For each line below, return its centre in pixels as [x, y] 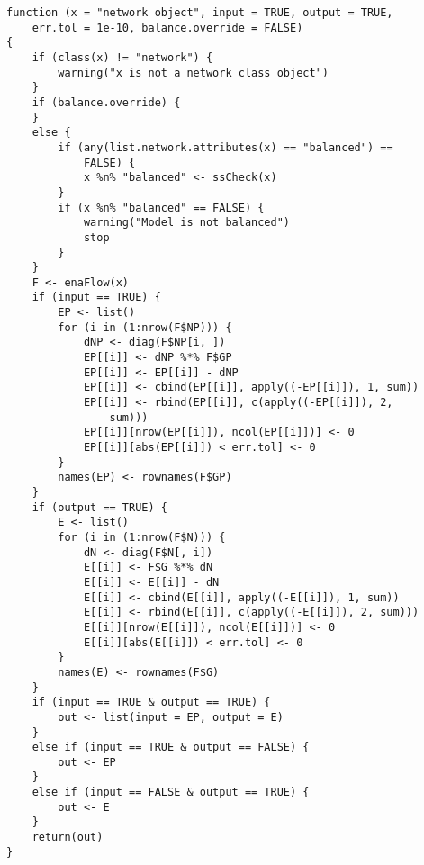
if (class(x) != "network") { [122, 57]
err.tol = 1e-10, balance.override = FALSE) [167, 27]
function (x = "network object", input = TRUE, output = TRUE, [200, 13]
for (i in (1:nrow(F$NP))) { [145, 327]
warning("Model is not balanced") [186, 223]
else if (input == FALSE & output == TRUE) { [171, 793]
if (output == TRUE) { [99, 507]
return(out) [68, 838]
